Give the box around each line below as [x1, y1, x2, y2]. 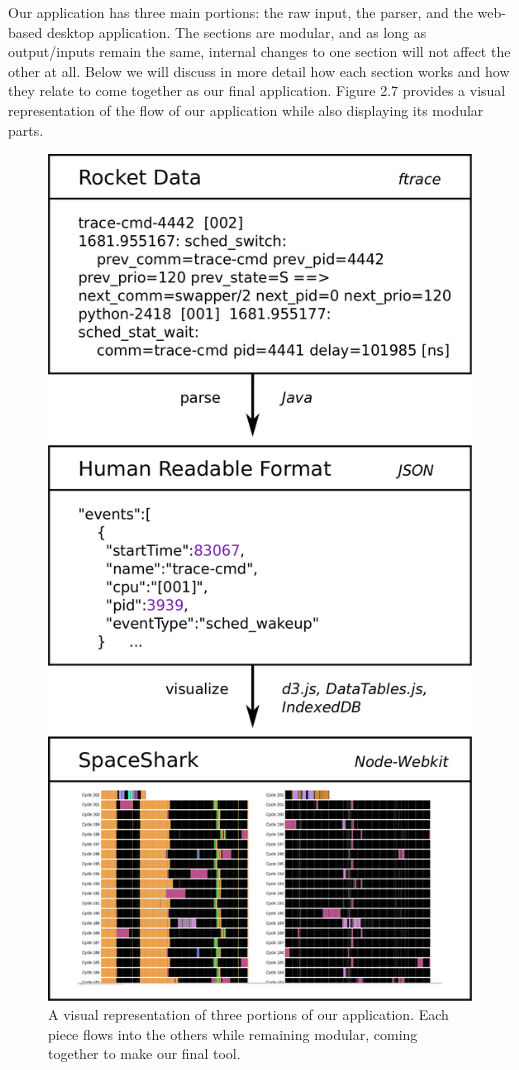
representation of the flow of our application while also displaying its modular [8, 99, 484, 120]
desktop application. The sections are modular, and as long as [46, 21, 427, 42]
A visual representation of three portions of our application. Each [48, 1004, 449, 1025]
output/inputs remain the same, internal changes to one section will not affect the [8, 41, 511, 62]
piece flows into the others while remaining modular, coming [48, 1023, 418, 1044]
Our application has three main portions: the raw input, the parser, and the [8, 2, 473, 22]
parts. [8, 119, 44, 140]
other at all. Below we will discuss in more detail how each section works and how [8, 60, 510, 81]
